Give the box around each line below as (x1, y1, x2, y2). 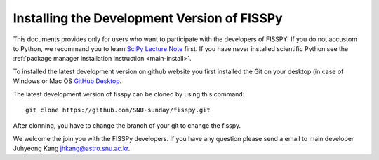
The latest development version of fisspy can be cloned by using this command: (13, 89, 245, 98)
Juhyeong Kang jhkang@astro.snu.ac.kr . (13, 144, 131, 153)
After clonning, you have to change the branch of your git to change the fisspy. (13, 122, 241, 130)
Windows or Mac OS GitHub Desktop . (13, 77, 122, 85)
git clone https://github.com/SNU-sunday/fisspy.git (25, 106, 211, 114)
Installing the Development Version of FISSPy (13, 10, 284, 26)
